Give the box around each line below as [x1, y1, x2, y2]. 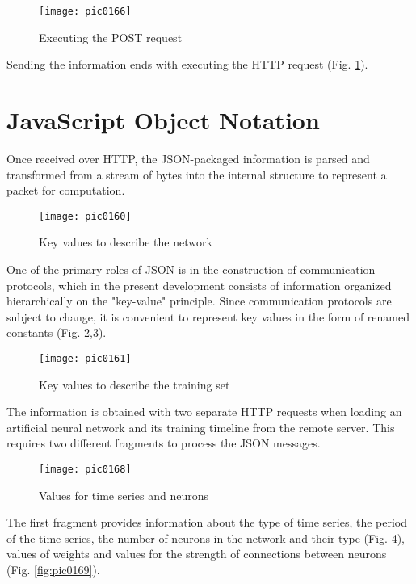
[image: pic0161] [39, 352, 132, 364]
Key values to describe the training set [39, 376, 230, 393]
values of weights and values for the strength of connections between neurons [6, 545, 387, 562]
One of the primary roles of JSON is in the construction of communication [6, 261, 376, 277]
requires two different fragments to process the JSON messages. [6, 435, 321, 452]
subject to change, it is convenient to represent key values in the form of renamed [6, 308, 410, 325]
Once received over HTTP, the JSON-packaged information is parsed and [6, 149, 370, 166]
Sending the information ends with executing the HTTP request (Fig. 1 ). [6, 56, 368, 73]
